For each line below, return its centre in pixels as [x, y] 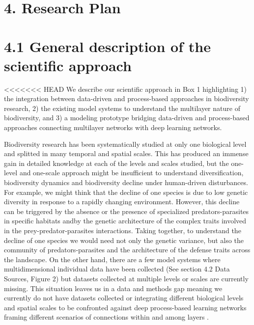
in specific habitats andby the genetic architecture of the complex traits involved [125, 221]
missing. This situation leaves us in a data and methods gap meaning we [113, 288]
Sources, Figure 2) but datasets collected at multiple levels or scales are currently [126, 278]
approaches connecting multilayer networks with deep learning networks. [113, 127]
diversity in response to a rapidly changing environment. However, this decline [122, 202]
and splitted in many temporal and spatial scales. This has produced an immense [126, 153]
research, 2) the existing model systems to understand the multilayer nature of [122, 108]
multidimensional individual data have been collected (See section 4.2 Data [117, 269]
